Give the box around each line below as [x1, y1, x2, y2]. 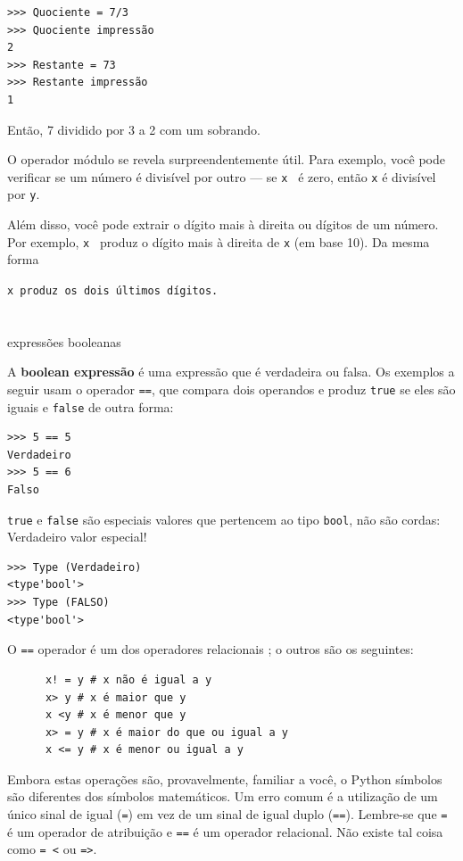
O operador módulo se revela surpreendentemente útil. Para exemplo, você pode [7, 150, 445, 169]
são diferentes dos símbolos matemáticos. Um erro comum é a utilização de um [7, 787, 438, 806]
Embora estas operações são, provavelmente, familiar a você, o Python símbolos [7, 769, 442, 788]
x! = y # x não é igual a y [45, 673, 212, 686]
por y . [7, 185, 40, 203]
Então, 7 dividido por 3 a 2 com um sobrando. [7, 120, 260, 138]
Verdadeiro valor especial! [7, 527, 147, 546]
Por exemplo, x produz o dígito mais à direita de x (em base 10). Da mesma [7, 232, 430, 251]
